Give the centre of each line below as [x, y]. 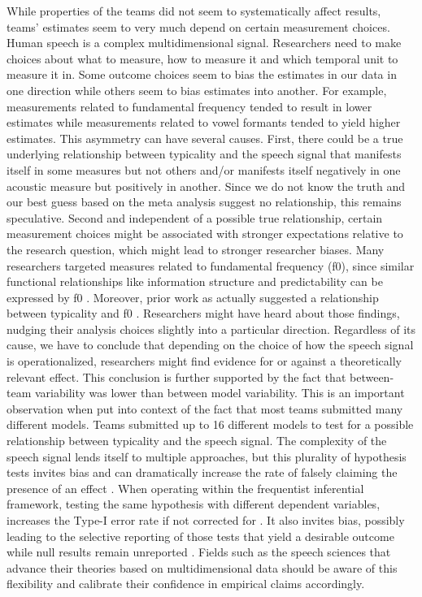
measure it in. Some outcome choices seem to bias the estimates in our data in [202, 74]
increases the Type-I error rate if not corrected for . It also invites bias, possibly [206, 520]
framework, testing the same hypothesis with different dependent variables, [194, 504]
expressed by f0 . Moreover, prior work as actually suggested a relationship [193, 297]
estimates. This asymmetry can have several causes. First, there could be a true [205, 138]
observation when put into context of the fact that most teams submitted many [205, 408]
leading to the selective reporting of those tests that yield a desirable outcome [200, 536]
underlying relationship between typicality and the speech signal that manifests [204, 154]
